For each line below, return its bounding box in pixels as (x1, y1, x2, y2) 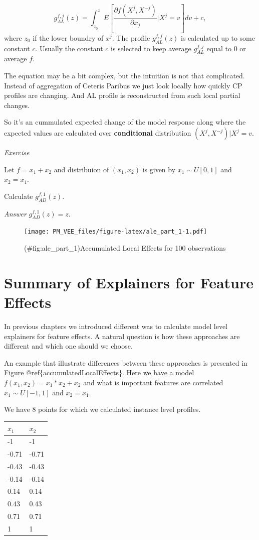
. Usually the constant (35, 43, 103, 53)
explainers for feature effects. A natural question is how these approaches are (4, 331, 240, 341)
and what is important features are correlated (83, 377, 223, 387)
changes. (4, 99, 30, 110)
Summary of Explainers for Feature (4, 272, 254, 292)
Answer (4, 208, 27, 219)
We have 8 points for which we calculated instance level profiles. (4, 404, 201, 414)
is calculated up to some (181, 32, 255, 43)
